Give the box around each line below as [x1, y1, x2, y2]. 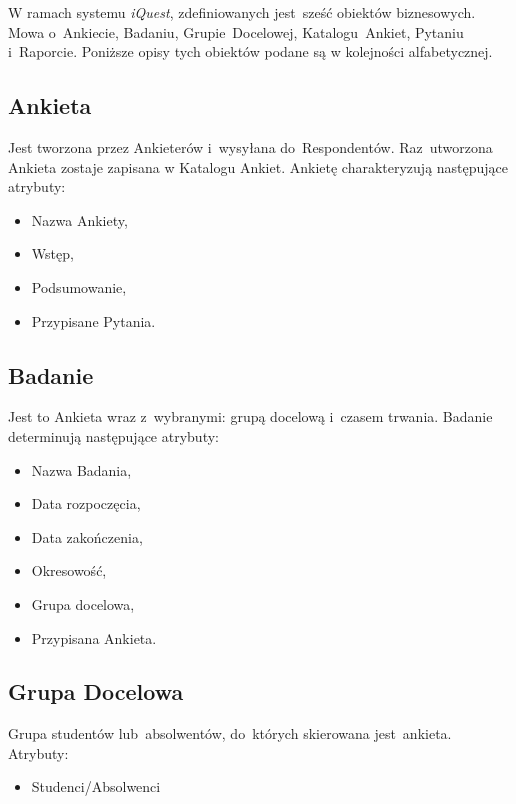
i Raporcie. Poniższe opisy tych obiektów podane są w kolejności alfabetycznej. [8, 41, 493, 62]
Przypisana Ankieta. [31, 627, 157, 648]
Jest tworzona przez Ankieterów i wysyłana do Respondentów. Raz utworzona [8, 136, 493, 157]
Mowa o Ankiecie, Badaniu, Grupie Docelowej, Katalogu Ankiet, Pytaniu [8, 21, 464, 42]
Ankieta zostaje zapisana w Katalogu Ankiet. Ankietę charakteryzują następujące [8, 156, 509, 177]
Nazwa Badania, [31, 459, 132, 480]
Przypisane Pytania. [31, 310, 156, 331]
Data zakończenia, [31, 526, 143, 547]
